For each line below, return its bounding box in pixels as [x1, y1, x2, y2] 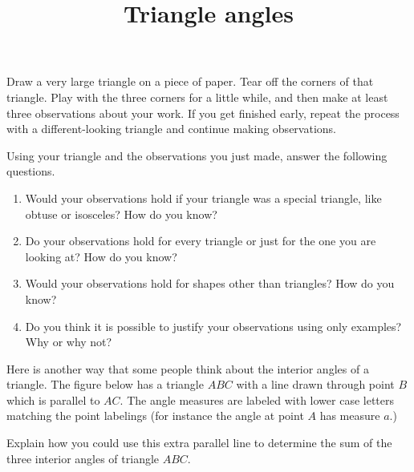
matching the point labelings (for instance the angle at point [6, 407, 304, 424]
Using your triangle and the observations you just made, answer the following [6, 147, 388, 163]
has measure [319, 407, 380, 424]
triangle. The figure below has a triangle [6, 376, 204, 393]
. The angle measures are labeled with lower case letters [120, 391, 395, 408]
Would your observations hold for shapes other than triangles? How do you [25, 275, 395, 292]
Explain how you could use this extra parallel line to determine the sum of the [6, 434, 392, 451]
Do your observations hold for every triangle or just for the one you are [25, 232, 376, 249]
